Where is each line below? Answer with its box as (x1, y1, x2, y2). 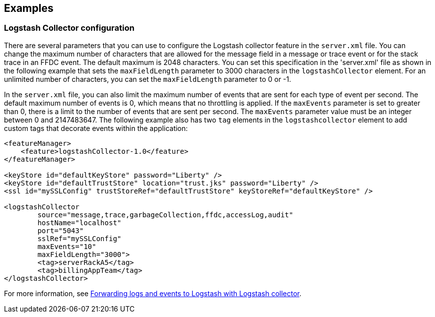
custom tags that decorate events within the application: (4, 124, 188, 132)
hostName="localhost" (37, 218, 122, 227)
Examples (4, 2, 54, 14)
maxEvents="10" (37, 242, 96, 251)
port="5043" (37, 226, 84, 235)
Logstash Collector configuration (4, 23, 135, 33)
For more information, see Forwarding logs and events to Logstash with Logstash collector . (4, 289, 302, 298)
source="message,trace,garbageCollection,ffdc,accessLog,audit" (37, 210, 293, 219)
